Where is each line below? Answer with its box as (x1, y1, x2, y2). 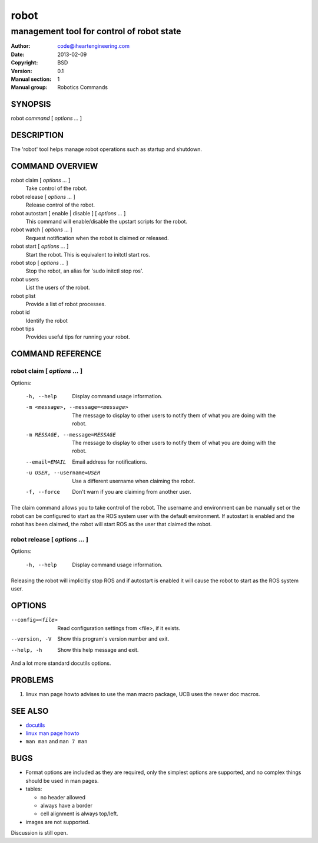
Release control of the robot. (25, 201, 95, 209)
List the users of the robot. (25, 284, 91, 291)
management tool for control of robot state (11, 26, 181, 37)
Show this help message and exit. (57, 646, 139, 653)
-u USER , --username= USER (25, 470, 101, 476)
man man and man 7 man (25, 738, 88, 745)
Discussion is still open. (11, 829, 68, 837)
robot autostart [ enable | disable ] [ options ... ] (11, 209, 126, 217)
